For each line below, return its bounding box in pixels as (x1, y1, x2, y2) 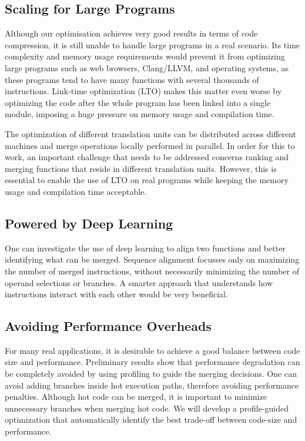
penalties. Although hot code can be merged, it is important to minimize (5, 390, 267, 403)
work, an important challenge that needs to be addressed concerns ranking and (5, 151, 289, 163)
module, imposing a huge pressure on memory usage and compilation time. (5, 108, 274, 120)
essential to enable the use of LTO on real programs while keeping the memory (5, 174, 289, 186)
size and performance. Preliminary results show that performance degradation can (5, 356, 300, 368)
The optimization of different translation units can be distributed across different (5, 127, 297, 140)
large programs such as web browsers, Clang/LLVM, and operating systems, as (5, 61, 289, 74)
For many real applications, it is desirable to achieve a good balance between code (5, 344, 300, 356)
